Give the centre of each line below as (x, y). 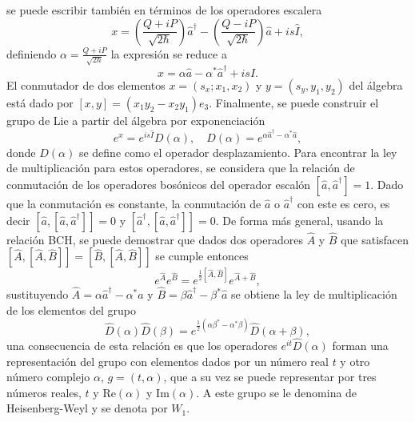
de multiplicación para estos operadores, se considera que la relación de (181, 168)
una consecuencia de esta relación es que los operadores (142, 346)
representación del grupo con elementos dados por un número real (168, 361)
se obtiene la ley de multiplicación (314, 294)
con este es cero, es (343, 203)
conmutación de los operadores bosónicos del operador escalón (159, 184)
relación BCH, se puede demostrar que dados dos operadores (155, 239)
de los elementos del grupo (71, 309)
